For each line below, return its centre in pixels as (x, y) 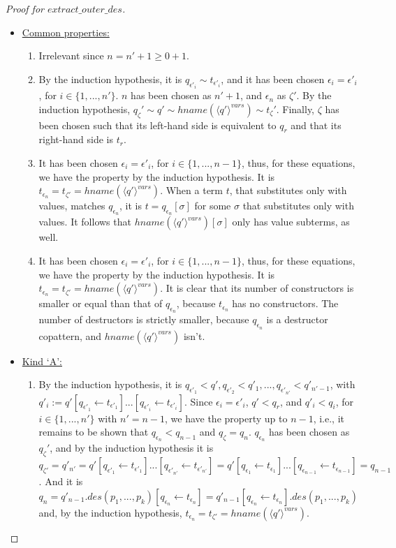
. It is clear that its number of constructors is (257, 288)
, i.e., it (329, 418)
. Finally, (295, 109)
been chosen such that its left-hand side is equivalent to (157, 125)
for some (213, 206)
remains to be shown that (94, 432)
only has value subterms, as (291, 222)
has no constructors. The (285, 303)
